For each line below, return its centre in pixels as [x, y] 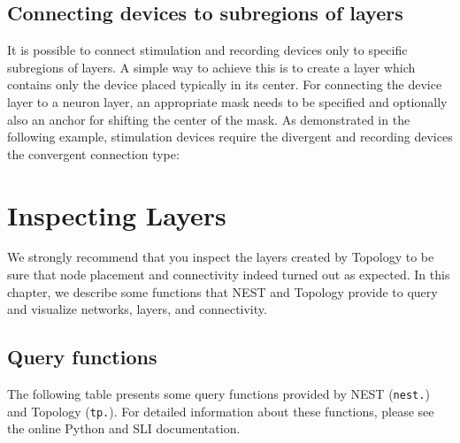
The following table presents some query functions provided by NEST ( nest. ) [218, 394]
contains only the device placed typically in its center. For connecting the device [225, 84]
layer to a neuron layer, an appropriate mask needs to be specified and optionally [227, 101]
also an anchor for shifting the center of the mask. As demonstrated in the [209, 119]
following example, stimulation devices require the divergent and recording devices [230, 137]
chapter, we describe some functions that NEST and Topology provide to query [222, 291]
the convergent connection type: [93, 153]
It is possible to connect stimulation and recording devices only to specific [207, 50]
